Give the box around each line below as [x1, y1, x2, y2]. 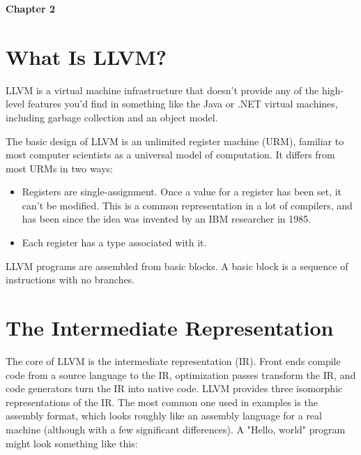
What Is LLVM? [6, 42, 167, 70]
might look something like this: [6, 435, 138, 450]
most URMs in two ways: [6, 161, 113, 175]
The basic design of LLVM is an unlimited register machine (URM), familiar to [6, 133, 344, 148]
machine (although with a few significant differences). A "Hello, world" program [6, 422, 346, 436]
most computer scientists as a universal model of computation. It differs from [6, 147, 335, 162]
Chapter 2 [6, 1, 56, 15]
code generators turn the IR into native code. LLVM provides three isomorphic [6, 381, 343, 396]
